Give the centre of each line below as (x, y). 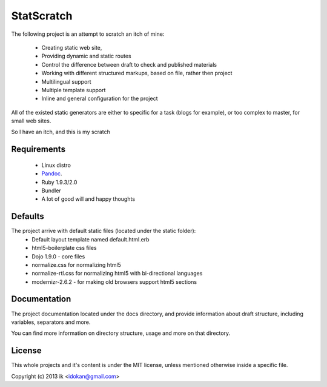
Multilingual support (66, 81)
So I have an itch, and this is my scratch (61, 132)
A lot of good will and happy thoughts (88, 199)
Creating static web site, (72, 47)
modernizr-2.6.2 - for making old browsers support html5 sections (114, 281)
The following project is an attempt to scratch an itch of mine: (88, 34)
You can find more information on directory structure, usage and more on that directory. (121, 333)
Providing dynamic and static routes (86, 56)
